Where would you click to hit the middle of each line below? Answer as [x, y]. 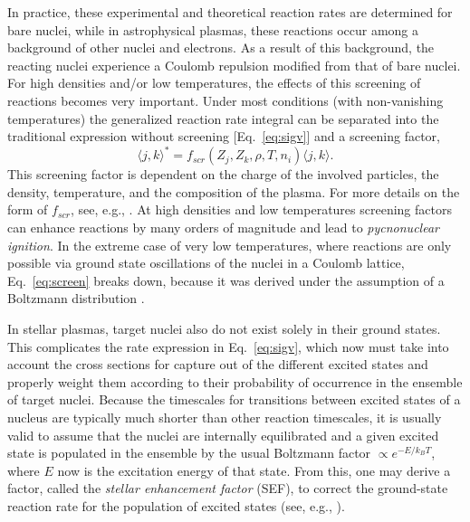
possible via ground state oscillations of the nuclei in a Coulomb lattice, [206, 263]
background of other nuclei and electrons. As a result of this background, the [221, 47]
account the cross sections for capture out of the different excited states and [218, 364]
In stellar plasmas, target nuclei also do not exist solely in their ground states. [224, 328]
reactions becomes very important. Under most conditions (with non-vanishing [225, 100]
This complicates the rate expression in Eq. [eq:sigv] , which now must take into [228, 346]
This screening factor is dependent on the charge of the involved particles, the [223, 174]
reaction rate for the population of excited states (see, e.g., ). [176, 505]
